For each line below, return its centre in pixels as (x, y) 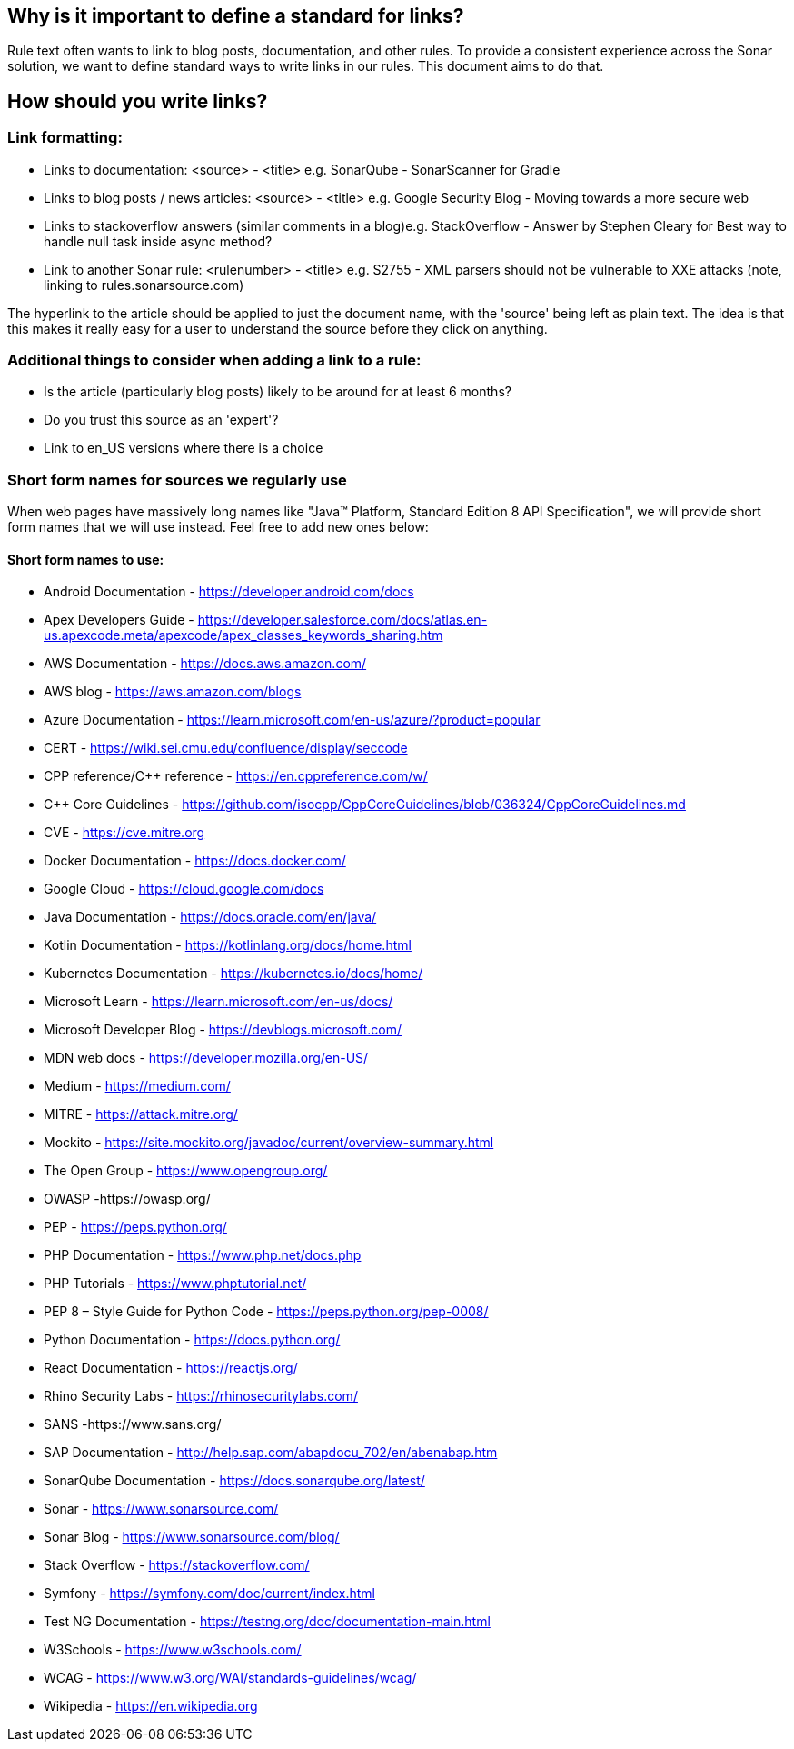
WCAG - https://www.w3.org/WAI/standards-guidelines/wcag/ (230, 1678)
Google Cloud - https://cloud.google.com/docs (184, 889)
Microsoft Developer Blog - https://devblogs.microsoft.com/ (223, 1030)
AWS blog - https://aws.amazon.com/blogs (173, 692)
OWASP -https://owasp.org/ (127, 1199)
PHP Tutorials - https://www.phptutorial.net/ (175, 1284)
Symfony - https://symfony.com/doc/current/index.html (209, 1594)
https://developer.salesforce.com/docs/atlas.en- (342, 620)
